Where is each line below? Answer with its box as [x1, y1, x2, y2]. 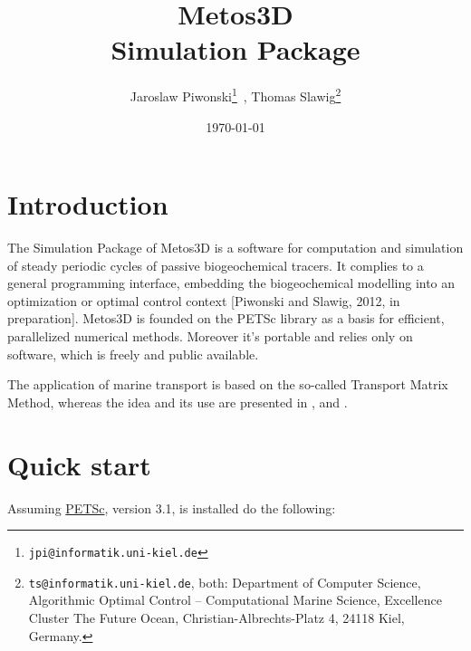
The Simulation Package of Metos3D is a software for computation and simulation [7, 238, 464, 257]
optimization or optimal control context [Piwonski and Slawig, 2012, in [7, 291, 400, 310]
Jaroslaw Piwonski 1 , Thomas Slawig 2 [130, 84, 341, 105]
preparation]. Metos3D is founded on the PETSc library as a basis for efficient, [7, 309, 445, 328]
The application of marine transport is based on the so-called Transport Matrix [7, 375, 448, 394]
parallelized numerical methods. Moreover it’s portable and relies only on [7, 327, 413, 346]
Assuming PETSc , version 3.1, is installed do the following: [7, 498, 336, 517]
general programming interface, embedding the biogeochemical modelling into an [7, 273, 456, 292]
